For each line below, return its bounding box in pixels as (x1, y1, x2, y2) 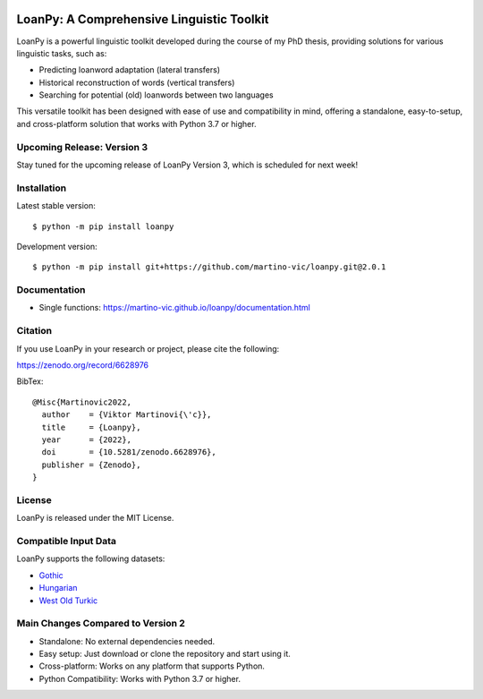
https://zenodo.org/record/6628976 (16, 359, 149, 371)
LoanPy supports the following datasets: (16, 553, 165, 564)
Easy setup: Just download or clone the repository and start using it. (38, 649, 291, 660)
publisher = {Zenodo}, (41, 459, 141, 470)
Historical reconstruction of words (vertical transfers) (38, 77, 235, 88)
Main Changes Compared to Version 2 (16, 618, 185, 630)
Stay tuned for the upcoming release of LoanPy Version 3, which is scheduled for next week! (16, 159, 359, 170)
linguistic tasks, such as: (16, 47, 107, 58)
